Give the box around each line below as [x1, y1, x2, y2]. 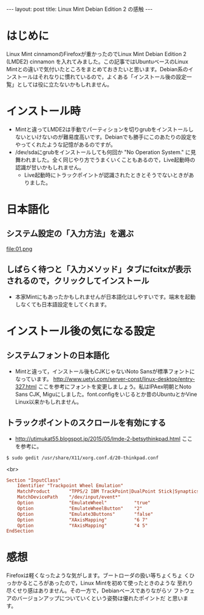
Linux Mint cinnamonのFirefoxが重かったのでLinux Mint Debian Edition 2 [6, 50, 187, 57]
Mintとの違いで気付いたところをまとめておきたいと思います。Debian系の [6, 65, 188, 72]
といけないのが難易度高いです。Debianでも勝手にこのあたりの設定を [25, 133, 197, 141]
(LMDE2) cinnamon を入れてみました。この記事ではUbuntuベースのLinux [6, 58, 189, 65]
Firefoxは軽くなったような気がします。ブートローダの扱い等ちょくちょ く [6, 572, 189, 579]
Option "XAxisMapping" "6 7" [17, 516, 148, 523]
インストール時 [6, 105, 81, 118]
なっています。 [15, 375, 52, 382]
